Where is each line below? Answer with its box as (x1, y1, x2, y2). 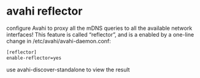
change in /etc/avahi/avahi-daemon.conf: (6, 37, 112, 44)
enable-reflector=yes (6, 55, 62, 61)
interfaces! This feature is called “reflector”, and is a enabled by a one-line (6, 30, 194, 38)
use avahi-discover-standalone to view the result (6, 66, 130, 73)
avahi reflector (6, 4, 83, 18)
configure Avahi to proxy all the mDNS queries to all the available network (6, 24, 193, 32)
